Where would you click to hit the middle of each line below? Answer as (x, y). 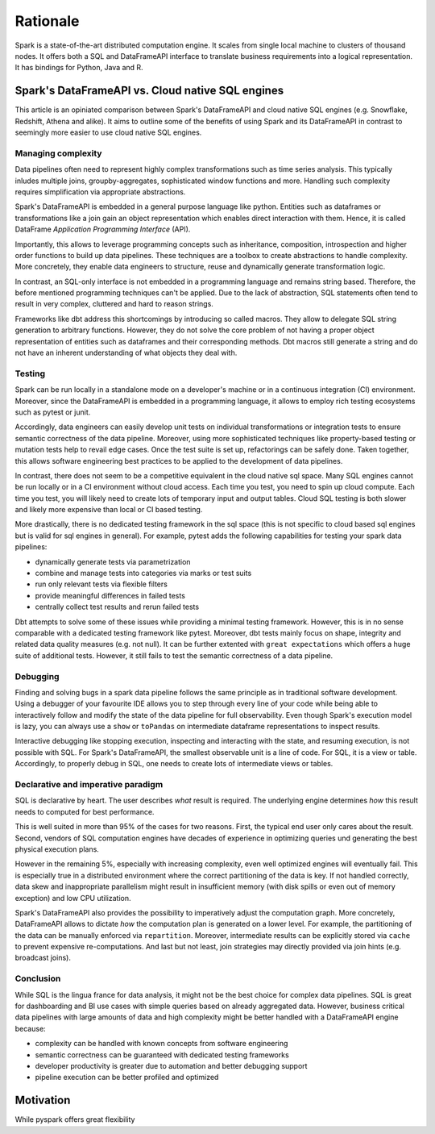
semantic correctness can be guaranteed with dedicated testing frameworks (162, 1055)
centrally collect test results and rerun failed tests (117, 607)
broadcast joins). (43, 958)
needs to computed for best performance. (85, 811)
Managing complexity (58, 153)
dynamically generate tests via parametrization (113, 561)
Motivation (43, 1101)
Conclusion (38, 978)
